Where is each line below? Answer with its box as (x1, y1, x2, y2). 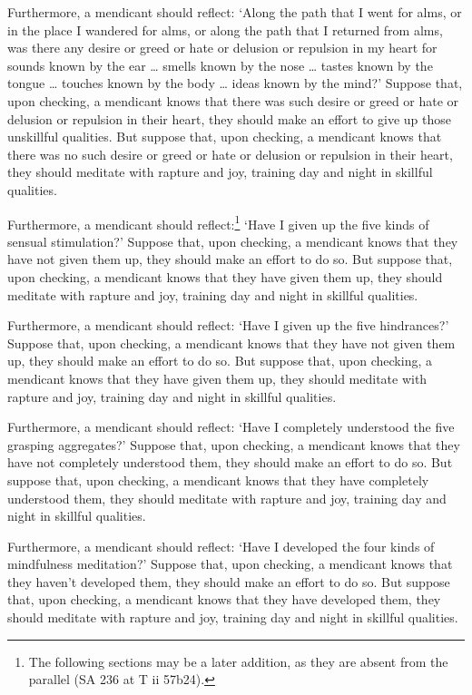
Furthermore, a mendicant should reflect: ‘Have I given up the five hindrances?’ (7, 316, 449, 335)
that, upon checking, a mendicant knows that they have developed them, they (7, 590, 441, 609)
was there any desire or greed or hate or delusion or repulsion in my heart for (7, 38, 438, 57)
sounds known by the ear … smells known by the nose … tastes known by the (7, 55, 433, 74)
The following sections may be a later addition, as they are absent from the (28, 651, 448, 671)
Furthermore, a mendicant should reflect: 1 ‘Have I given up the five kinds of (7, 211, 429, 233)
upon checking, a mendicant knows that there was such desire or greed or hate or (7, 91, 459, 110)
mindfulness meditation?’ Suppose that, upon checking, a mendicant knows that (7, 554, 453, 573)
